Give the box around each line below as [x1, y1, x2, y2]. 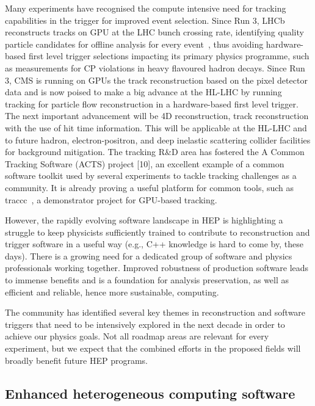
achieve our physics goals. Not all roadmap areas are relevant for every [5, 330, 269, 343]
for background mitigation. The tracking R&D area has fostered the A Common [5, 145, 305, 158]
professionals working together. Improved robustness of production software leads [5, 261, 309, 274]
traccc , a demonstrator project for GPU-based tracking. [5, 193, 217, 206]
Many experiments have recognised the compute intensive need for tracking [5, 2, 286, 14]
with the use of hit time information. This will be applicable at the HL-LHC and [5, 121, 307, 134]
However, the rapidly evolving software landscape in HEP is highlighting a [5, 214, 283, 227]
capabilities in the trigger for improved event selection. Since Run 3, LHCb [5, 13, 285, 26]
